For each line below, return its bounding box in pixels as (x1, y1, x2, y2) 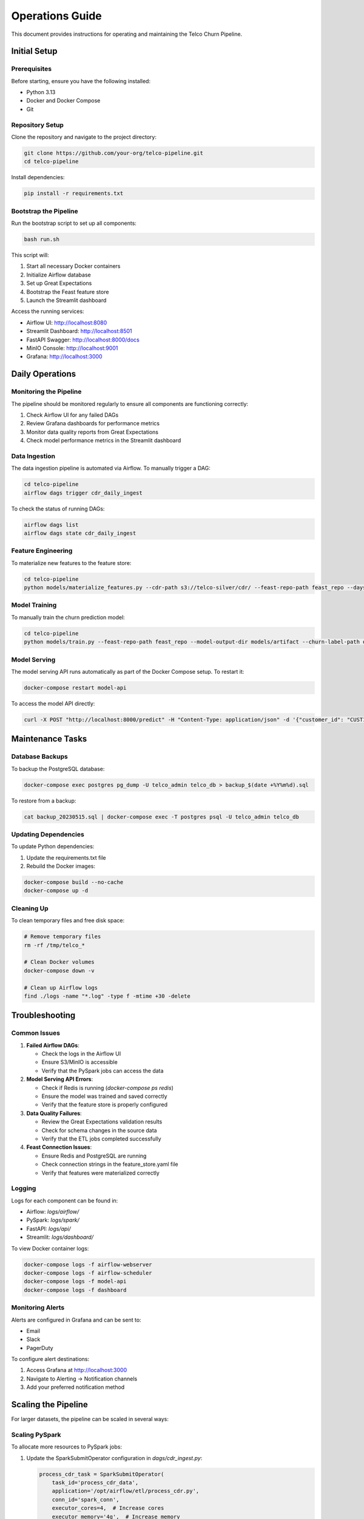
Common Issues (11, 1029, 61, 1037)
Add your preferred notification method (26, 1384, 125, 1391)
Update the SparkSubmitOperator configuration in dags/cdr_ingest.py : (26, 1454, 203, 1461)
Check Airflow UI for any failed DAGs (26, 411, 119, 419)
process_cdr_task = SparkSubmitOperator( (39, 1470, 164, 1478)
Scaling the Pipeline (11, 1399, 88, 1410)
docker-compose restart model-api (24, 684, 127, 691)
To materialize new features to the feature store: (11, 559, 132, 566)
